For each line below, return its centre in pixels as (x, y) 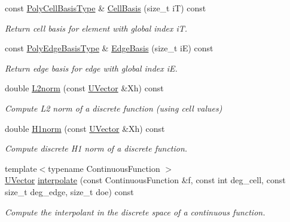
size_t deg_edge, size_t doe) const (69, 191)
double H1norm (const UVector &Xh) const (85, 128)
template (21, 168)
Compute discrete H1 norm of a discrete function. (96, 148)
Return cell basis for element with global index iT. (96, 28)
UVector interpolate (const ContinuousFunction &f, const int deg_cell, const (145, 180)
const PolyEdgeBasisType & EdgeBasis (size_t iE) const (109, 48)
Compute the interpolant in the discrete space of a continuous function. (135, 212)
